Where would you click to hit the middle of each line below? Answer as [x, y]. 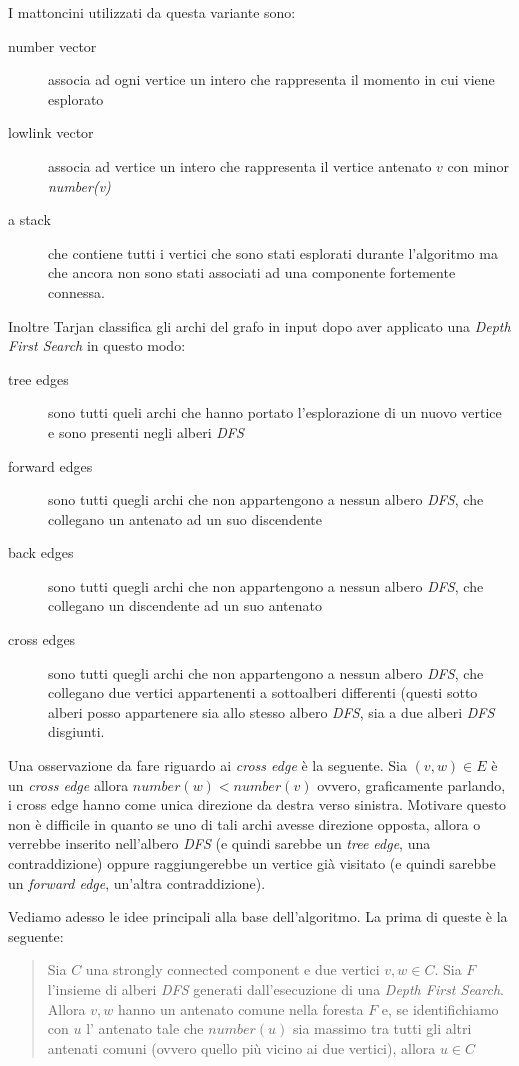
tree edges [38, 378]
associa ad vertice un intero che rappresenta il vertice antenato [240, 165]
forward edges [50, 465]
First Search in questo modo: [97, 345]
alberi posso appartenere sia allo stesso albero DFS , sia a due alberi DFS [271, 711]
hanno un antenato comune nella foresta [240, 1008]
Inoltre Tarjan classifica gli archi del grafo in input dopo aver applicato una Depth [259, 325]
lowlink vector [51, 132]
